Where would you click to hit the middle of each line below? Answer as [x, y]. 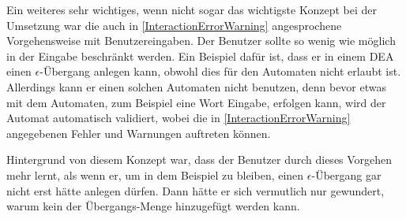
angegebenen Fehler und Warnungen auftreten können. [139, 133]
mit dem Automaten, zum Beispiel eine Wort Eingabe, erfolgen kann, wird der [196, 102]
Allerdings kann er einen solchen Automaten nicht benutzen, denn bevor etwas [197, 86]
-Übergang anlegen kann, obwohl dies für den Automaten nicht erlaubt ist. [220, 71]
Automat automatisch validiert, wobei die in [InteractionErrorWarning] [179, 118]
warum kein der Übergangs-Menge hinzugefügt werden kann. [153, 206]
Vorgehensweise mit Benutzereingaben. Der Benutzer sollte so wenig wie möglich [201, 41]
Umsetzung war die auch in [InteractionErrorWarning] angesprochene [174, 25]
